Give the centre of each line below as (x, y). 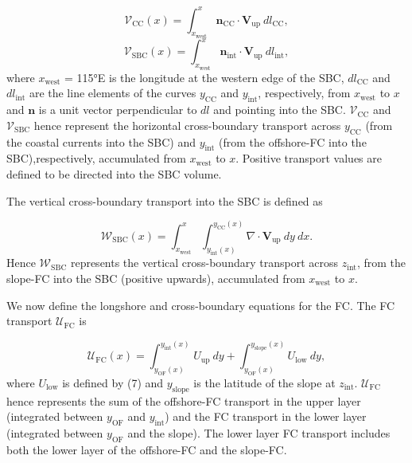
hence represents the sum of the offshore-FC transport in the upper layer (184, 400)
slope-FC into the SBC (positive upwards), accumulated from (156, 279)
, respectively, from (304, 93)
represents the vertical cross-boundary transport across (204, 263)
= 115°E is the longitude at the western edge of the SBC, (204, 77)
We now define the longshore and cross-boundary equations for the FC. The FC (201, 305)
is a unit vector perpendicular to (118, 110)
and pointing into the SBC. (280, 110)
